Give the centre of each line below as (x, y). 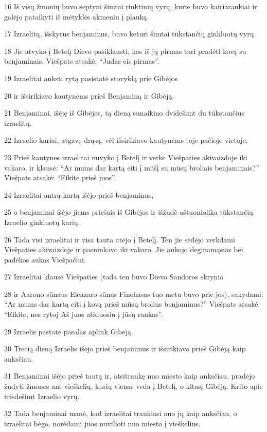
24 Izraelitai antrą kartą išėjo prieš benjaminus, (79, 194)
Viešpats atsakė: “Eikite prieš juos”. (60, 177)
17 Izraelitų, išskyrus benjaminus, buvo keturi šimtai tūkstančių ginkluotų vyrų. (130, 34)
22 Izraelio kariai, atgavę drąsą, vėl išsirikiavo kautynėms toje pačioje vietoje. (126, 140)
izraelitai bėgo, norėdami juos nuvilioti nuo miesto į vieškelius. (102, 423)
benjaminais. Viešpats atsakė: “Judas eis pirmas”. (82, 61)
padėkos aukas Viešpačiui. (45, 259)
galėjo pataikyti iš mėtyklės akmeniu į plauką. (77, 16)
